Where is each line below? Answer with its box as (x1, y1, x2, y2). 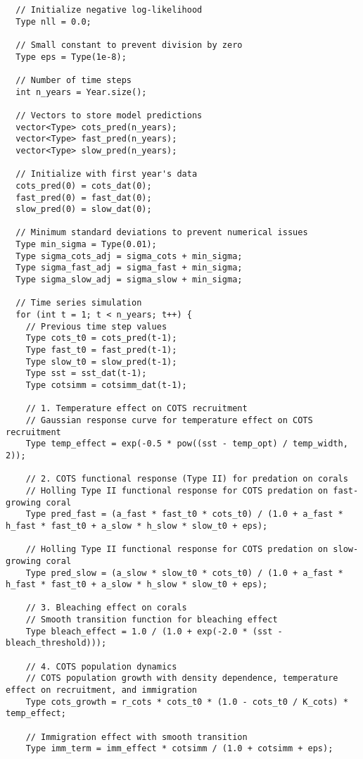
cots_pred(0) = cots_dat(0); (15, 180, 152, 191)
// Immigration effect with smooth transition (25, 732, 248, 742)
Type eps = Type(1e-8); (15, 51, 127, 62)
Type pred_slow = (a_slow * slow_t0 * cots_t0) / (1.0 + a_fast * (25, 567, 343, 578)
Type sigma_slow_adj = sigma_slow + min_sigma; (15, 275, 243, 285)
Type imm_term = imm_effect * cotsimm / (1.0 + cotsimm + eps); (25, 744, 333, 754)
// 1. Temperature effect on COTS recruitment (25, 403, 248, 414)
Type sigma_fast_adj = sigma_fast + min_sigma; (15, 263, 243, 273)
